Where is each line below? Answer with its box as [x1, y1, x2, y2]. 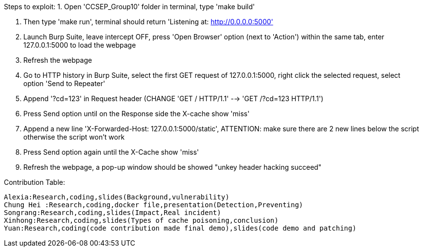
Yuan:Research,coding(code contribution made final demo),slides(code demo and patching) [4, 224, 356, 232]
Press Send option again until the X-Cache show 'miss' [23, 148, 199, 156]
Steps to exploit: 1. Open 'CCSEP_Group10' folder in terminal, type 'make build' [4, 2, 255, 11]
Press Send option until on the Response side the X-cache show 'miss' [23, 109, 250, 118]
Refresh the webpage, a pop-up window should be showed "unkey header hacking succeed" [23, 163, 322, 171]
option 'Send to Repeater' [23, 79, 106, 88]
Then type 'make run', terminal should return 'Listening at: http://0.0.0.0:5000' [23, 18, 273, 26]
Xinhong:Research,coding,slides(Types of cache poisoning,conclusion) [4, 216, 279, 224]
